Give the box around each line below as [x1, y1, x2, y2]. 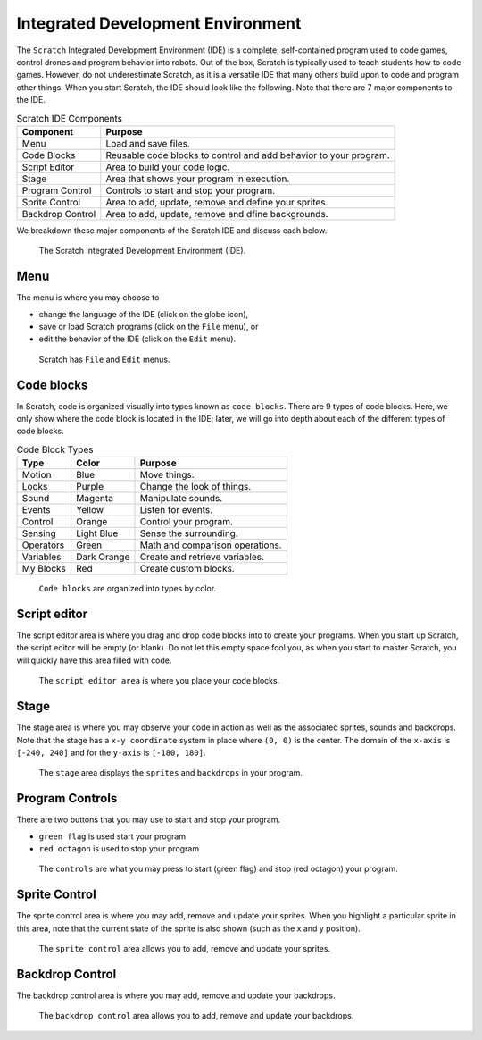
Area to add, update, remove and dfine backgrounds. [105, 207, 328, 220]
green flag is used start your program [38, 831, 187, 842]
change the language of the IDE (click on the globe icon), [38, 308, 249, 319]
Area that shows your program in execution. [105, 172, 290, 185]
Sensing [21, 527, 57, 540]
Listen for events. [139, 504, 213, 516]
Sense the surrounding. [139, 527, 238, 540]
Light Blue [76, 527, 119, 540]
